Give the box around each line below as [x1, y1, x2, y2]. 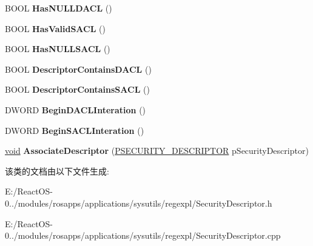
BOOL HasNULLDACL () [5, 2, 112, 14]
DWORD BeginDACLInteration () [5, 103, 146, 116]
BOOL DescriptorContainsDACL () [5, 62, 152, 75]
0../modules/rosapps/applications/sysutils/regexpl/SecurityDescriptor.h [5, 196, 272, 209]
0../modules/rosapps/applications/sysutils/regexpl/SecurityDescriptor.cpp [5, 229, 281, 242]
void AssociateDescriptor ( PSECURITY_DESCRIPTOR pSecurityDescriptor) [5, 144, 309, 157]
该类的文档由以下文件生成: [5, 164, 109, 177]
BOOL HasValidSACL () [5, 22, 106, 35]
